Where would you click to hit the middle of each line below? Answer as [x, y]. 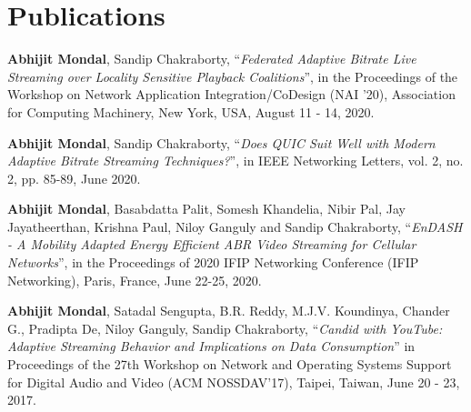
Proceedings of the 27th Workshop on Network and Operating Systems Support [230, 364]
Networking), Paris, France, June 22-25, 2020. [135, 280]
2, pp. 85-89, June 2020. [74, 178]
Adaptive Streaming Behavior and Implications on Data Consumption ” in [211, 346]
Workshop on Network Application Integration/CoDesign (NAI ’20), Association [231, 94]
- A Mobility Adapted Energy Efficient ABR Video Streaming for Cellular [212, 244]
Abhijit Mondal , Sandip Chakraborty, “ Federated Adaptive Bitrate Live [212, 59]
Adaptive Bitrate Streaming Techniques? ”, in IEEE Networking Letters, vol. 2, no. [235, 161]
